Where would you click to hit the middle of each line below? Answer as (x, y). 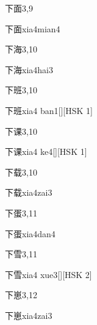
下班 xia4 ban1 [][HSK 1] (49, 110)
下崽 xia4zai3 (29, 315)
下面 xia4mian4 (33, 28)
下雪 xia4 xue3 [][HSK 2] (48, 274)
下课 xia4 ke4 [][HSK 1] (46, 152)
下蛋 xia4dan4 (30, 233)
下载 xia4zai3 (29, 192)
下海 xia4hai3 (29, 69)
